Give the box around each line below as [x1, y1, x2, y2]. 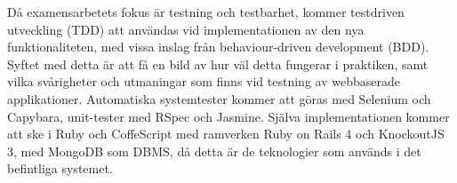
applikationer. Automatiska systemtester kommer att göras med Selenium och [7, 89, 431, 107]
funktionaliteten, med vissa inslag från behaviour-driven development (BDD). [7, 37, 429, 56]
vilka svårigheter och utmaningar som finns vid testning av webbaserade [7, 72, 400, 91]
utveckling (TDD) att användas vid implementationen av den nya [7, 20, 365, 38]
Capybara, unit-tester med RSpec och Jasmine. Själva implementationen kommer [7, 107, 450, 125]
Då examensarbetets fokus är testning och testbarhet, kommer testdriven [7, 3, 405, 20]
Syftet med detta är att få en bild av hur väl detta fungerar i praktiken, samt [7, 54, 429, 73]
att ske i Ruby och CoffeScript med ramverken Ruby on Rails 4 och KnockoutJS [7, 124, 445, 143]
